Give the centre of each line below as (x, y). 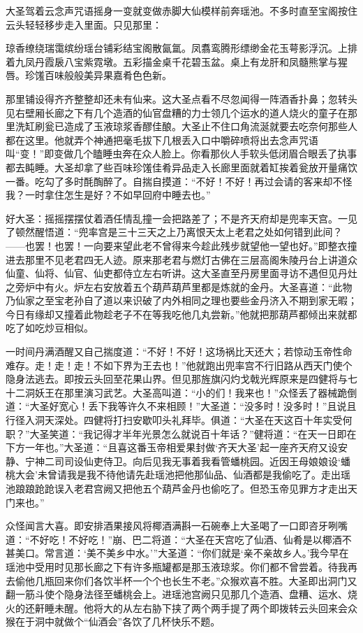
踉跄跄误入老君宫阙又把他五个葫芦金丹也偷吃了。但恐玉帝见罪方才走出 (186, 488)
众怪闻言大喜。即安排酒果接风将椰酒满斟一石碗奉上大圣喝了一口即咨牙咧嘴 (177, 526)
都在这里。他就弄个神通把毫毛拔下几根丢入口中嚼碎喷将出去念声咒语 (162, 140)
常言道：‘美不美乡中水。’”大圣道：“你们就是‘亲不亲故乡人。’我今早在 (197, 553)
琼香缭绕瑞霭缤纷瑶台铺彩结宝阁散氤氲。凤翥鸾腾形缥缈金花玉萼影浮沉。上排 (181, 48)
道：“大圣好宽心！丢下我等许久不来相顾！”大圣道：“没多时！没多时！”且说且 (181, 406)
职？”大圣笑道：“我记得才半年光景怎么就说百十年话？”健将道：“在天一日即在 (181, 433)
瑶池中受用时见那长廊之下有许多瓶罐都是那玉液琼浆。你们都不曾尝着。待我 (177, 566)
